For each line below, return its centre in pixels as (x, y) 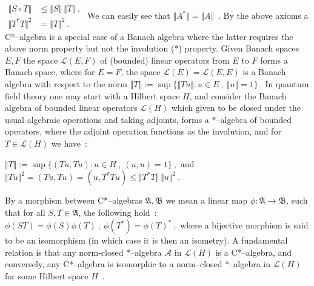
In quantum (287, 83)
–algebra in (250, 264)
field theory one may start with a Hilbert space (92, 95)
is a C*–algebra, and (254, 252)
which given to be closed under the (236, 108)
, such (297, 200)
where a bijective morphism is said (244, 225)
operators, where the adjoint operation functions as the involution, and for (143, 131)
